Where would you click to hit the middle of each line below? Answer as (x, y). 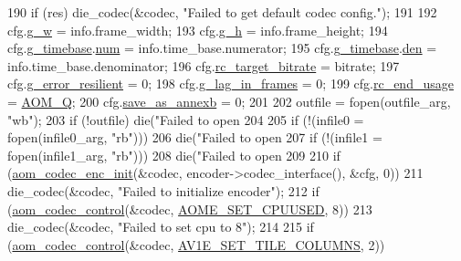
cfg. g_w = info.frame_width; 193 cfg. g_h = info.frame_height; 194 (198, 30)
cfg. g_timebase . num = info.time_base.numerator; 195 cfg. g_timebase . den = (222, 48)
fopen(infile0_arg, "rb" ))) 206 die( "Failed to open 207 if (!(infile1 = (195, 137)
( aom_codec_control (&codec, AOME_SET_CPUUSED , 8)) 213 (190, 209)
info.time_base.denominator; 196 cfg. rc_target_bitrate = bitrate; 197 (204, 65)
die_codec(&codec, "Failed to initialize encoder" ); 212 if (163, 190)
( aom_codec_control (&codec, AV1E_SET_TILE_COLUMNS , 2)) (196, 244)
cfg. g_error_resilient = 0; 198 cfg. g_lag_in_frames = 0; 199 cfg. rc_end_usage (230, 84)
